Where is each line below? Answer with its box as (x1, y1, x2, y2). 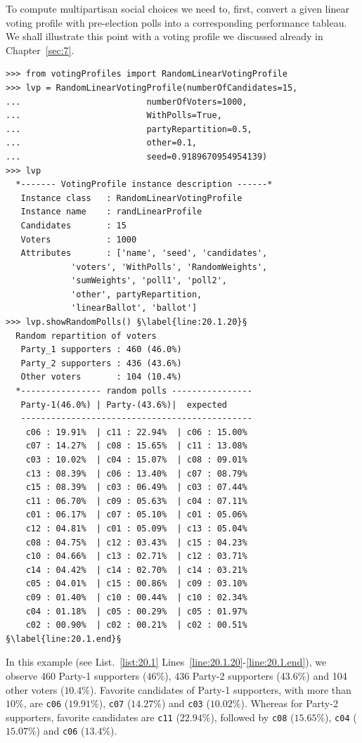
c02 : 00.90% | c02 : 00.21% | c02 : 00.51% (25, 620, 247, 631)
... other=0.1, (6, 138, 198, 148)
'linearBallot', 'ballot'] (71, 303, 198, 314)
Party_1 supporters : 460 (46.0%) (20, 344, 182, 355)
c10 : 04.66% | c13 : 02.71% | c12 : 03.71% (25, 551, 247, 562)
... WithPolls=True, (6, 110, 222, 121)
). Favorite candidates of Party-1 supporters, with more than (89, 682, 351, 697)
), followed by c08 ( (210, 709, 295, 724)
